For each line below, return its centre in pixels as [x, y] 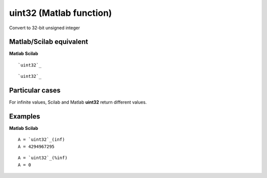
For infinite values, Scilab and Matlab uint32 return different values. [78, 102]
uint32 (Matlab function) [61, 13]
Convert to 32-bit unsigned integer [44, 28]
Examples [25, 116]
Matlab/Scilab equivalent [49, 42]
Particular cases [35, 90]
